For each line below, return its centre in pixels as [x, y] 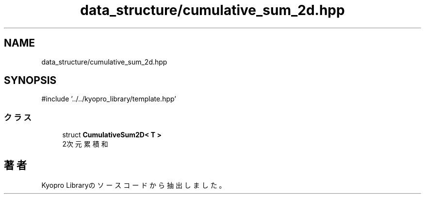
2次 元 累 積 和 [85, 144]
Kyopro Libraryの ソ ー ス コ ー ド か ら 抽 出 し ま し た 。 [134, 185]
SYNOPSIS [30, 81]
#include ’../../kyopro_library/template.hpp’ [109, 99]
